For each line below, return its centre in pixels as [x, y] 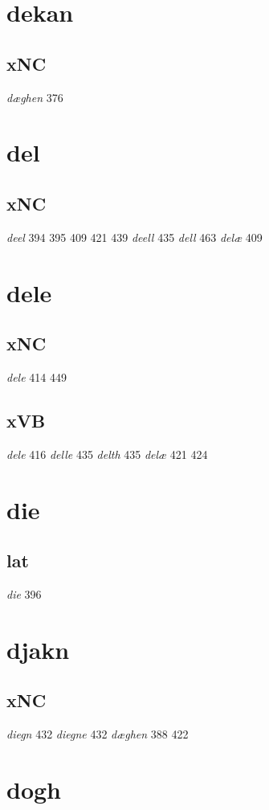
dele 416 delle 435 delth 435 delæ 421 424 [107, 454]
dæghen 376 [35, 97]
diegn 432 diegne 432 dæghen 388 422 [98, 734]
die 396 [24, 593]
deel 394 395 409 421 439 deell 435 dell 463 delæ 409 [134, 237]
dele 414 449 [37, 376]
